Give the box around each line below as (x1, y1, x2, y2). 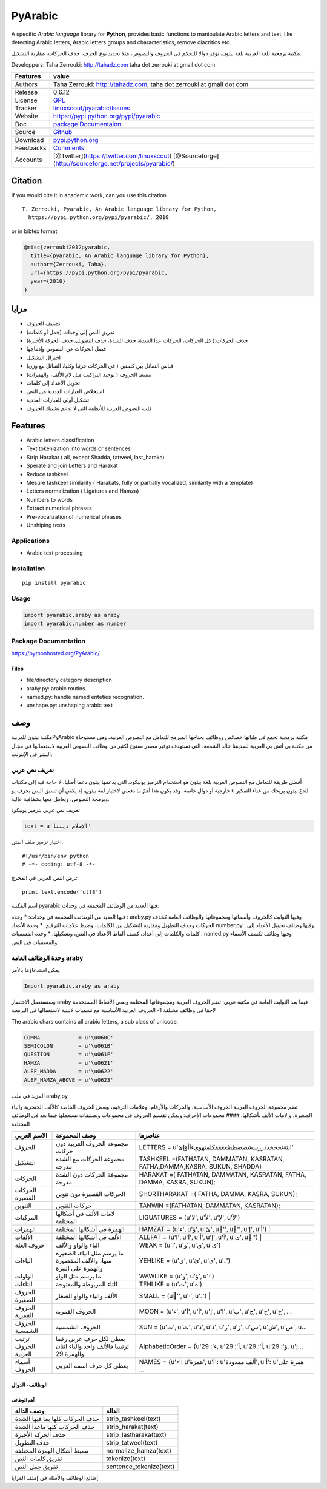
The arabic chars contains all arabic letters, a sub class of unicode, (11, 1018, 179, 1025)
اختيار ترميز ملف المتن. (11, 838, 64, 846)
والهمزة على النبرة (55, 1264, 103, 1272)
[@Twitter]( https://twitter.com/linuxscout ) (53, 152, 172, 160)
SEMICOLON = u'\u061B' (24, 1042, 114, 1050)
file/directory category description (26, 677, 112, 684)
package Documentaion (53, 120, 122, 129)
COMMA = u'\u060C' (24, 1034, 114, 1041)
